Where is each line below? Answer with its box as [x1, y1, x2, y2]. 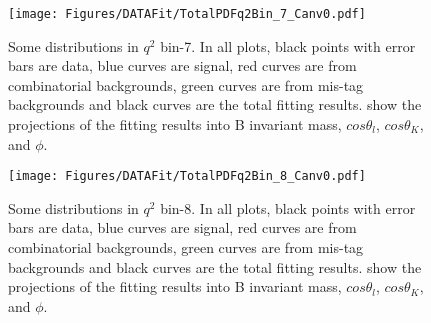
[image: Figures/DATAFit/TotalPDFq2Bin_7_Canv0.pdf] [8, 7, 366, 21]
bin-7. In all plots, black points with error [160, 35, 416, 56]
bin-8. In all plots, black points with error [160, 197, 416, 218]
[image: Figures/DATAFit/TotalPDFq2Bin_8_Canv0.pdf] [8, 169, 366, 184]
